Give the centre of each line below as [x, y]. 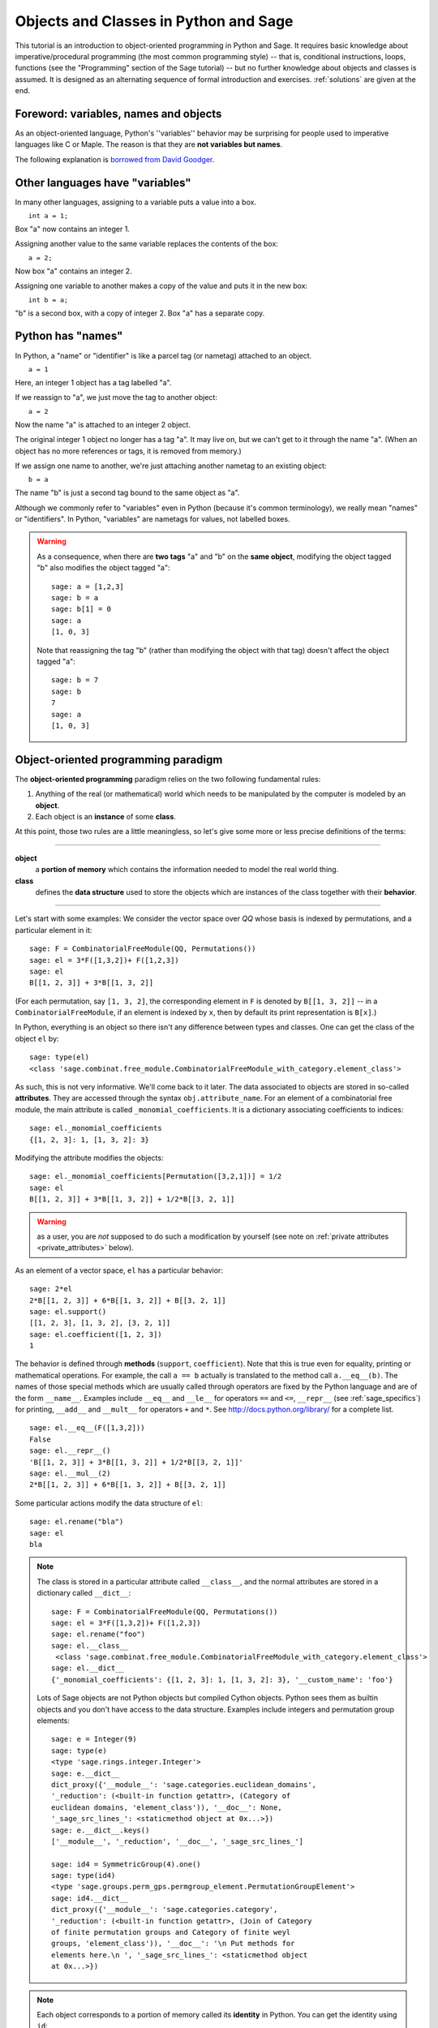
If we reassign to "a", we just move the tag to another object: [116, 397]
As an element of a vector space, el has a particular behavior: [119, 1270]
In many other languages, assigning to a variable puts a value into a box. [136, 202]
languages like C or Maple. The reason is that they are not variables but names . [149, 144]
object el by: [37, 1038]
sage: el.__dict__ [88, 1668]
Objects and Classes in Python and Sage [154, 21]
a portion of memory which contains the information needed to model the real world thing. [187, 870]
